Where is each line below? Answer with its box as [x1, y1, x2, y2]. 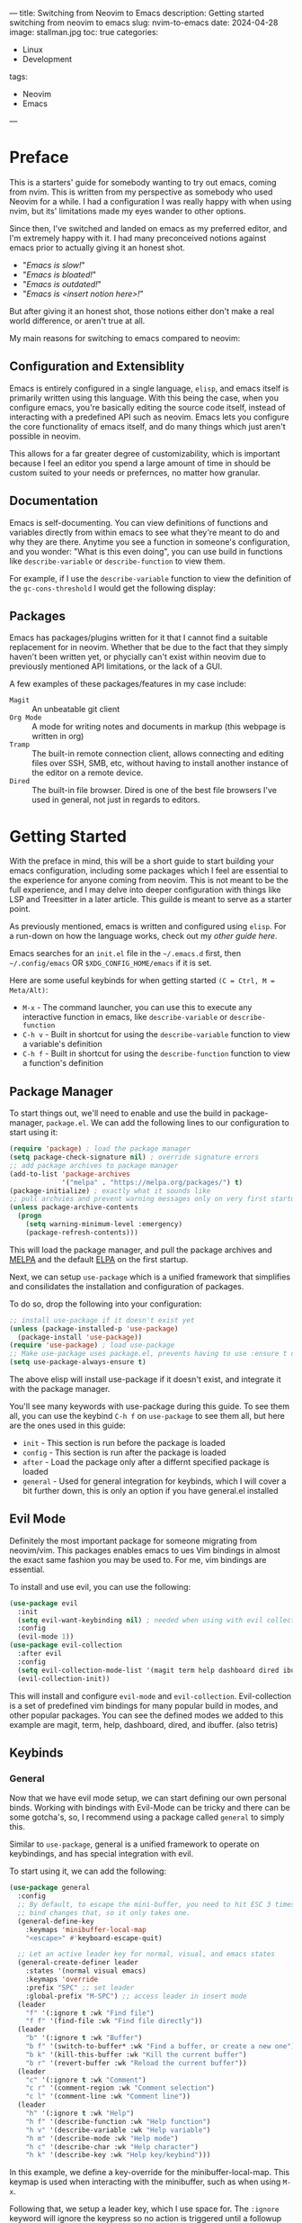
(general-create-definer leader [17, 1958, 139, 1967]
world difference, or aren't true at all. [9, 315, 146, 326]
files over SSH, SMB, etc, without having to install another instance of [31, 758, 289, 769]
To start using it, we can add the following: [9, 1866, 167, 1876]
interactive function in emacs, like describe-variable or [22, 1012, 227, 1023]
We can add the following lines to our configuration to [90, 1117, 289, 1128]
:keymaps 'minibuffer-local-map [25, 1925, 147, 1934]
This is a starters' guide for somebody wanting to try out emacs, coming [9, 176, 277, 187]
